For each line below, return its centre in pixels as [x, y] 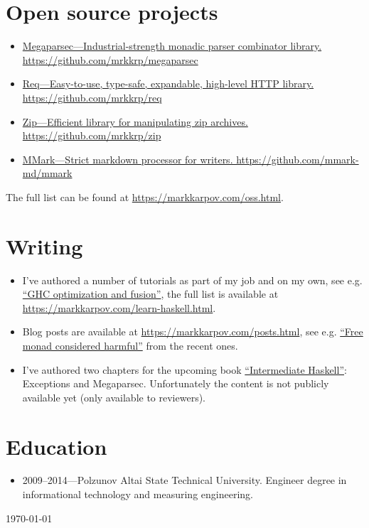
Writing [44, 246]
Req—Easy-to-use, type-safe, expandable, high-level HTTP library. [168, 83]
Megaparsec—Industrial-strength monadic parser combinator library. [172, 46]
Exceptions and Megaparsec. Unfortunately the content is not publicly [176, 383]
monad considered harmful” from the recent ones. [130, 345]
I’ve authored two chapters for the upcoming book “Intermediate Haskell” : [184, 369]
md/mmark [47, 173]
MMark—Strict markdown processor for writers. [128, 159]
